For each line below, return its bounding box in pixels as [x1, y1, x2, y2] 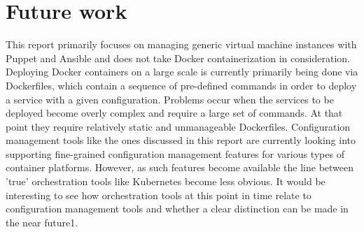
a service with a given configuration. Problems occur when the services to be [6, 92, 334, 106]
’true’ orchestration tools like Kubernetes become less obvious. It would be [6, 174, 325, 189]
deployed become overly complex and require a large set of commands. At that [6, 106, 343, 120]
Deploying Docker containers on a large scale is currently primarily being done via [6, 64, 358, 79]
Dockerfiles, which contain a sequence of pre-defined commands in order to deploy [6, 78, 357, 92]
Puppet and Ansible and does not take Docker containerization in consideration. [6, 50, 350, 65]
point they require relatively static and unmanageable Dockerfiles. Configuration [6, 119, 351, 133]
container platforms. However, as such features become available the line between [6, 160, 354, 175]
